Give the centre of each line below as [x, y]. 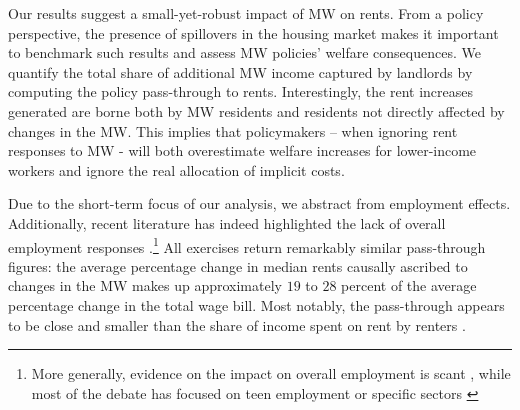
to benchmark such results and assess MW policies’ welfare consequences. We [244, 52]
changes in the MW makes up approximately [145, 285]
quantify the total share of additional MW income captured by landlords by [240, 71]
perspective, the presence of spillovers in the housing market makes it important [253, 32]
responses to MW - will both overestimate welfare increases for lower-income [242, 150]
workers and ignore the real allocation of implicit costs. [176, 169]
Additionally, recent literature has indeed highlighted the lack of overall [227, 222]
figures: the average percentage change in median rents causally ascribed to [238, 265]
